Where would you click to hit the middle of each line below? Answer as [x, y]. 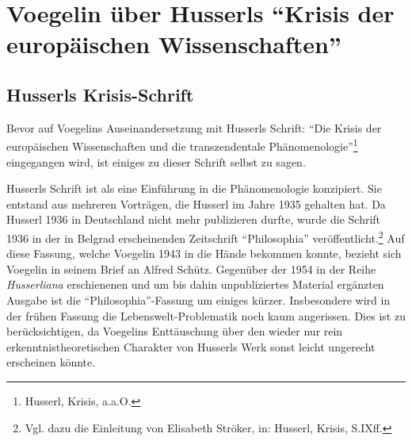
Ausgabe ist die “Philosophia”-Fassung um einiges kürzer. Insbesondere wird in [198, 300]
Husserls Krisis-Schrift [100, 94]
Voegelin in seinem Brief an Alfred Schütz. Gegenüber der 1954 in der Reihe [191, 268]
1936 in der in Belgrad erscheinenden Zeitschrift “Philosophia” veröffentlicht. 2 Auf [206, 236]
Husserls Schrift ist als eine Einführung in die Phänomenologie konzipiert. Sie [194, 188]
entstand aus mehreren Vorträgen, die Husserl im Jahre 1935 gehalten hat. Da [196, 203]
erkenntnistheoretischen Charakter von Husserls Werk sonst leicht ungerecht [191, 346]
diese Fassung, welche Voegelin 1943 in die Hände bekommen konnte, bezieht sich [204, 253]
